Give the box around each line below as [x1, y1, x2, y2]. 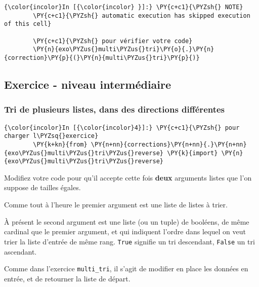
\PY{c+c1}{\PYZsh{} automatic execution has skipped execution [33, 12, 250, 19]
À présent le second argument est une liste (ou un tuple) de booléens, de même [4, 216, 249, 227]
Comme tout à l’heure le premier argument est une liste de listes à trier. [4, 199, 228, 210]
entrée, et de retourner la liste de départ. [4, 273, 131, 283]
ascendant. [4, 246, 37, 257]
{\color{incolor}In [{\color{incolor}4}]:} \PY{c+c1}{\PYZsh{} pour [4, 124, 240, 131]
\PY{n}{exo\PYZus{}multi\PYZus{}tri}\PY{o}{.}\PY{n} [33, 46, 214, 53]
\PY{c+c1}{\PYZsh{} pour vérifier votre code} [33, 37, 193, 45]
